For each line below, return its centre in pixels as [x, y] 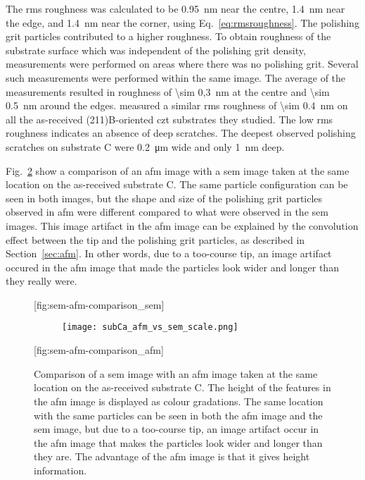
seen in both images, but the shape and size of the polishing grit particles [164, 198]
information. [60, 470]
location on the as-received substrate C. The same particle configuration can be [177, 184]
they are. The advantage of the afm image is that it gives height [172, 456]
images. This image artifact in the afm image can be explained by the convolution [182, 225]
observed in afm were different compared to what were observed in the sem [167, 212]
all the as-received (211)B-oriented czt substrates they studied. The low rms [169, 119]
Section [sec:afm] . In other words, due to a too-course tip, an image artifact [169, 253]
